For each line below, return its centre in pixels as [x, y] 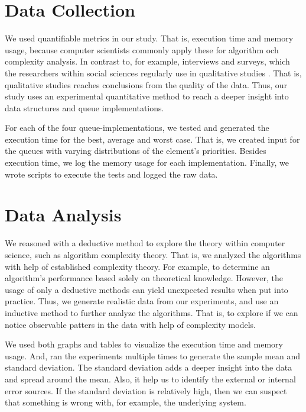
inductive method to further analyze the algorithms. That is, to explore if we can [152, 312]
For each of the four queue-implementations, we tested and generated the [137, 128]
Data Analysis [63, 215]
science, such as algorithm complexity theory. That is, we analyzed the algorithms [153, 254]
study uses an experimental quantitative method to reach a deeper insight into [147, 96]
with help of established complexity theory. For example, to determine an [137, 266]
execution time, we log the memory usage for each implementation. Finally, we [147, 162]
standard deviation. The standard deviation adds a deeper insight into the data [149, 367]
